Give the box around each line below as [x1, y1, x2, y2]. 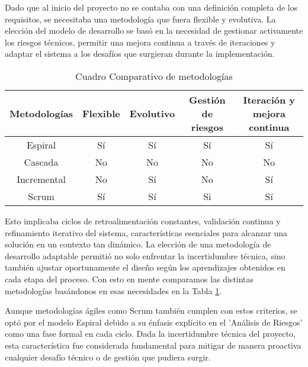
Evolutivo [129, 106, 175, 120]
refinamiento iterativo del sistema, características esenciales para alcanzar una [5, 226, 288, 239]
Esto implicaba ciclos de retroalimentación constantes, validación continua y [5, 214, 281, 227]
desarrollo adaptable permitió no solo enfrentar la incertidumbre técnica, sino [5, 249, 285, 262]
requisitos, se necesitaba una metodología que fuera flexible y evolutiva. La [5, 12, 276, 25]
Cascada [24, 154, 59, 169]
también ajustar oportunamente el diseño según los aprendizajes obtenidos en [5, 261, 285, 273]
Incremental [17, 172, 66, 186]
